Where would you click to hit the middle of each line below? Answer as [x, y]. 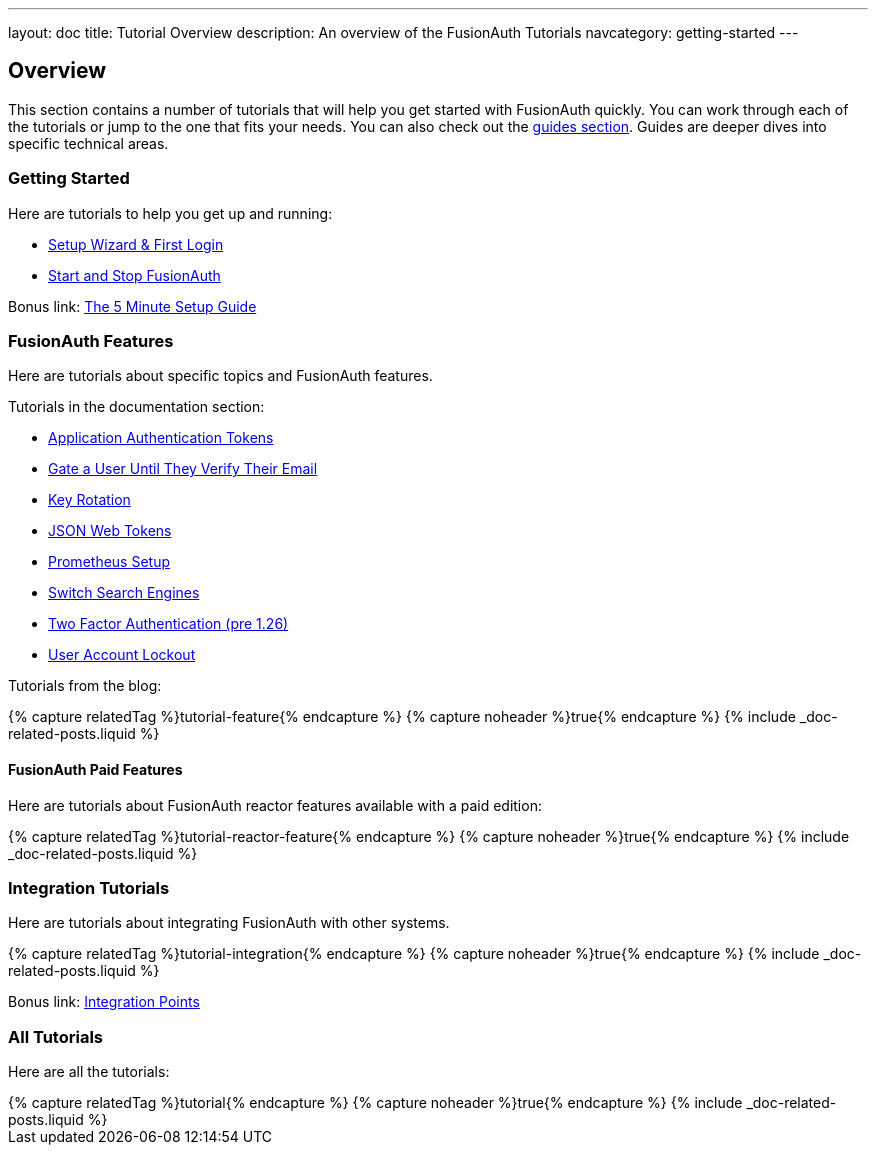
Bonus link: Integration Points [104, 1002]
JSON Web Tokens [110, 531]
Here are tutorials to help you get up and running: [170, 213]
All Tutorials [55, 1036]
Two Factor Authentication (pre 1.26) [168, 624]
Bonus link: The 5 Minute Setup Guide [132, 306]
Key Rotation [89, 500]
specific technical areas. [88, 143]
